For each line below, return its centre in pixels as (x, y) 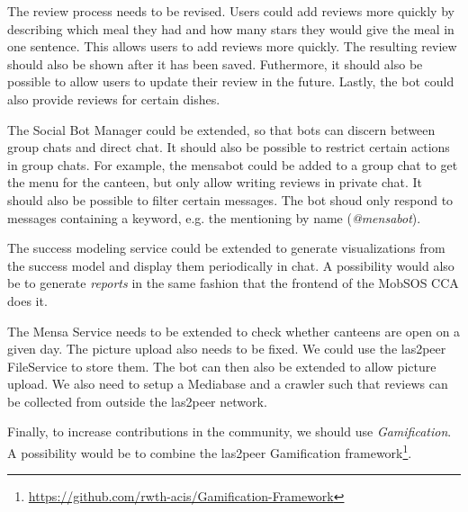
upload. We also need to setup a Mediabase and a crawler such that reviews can (228, 384)
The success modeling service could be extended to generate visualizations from (226, 248)
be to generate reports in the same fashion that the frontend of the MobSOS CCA (233, 283)
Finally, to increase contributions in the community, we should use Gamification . (229, 431)
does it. (27, 300)
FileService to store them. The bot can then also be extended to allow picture (222, 366)
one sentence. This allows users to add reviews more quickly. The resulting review (232, 46)
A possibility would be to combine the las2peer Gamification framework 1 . (210, 451)
